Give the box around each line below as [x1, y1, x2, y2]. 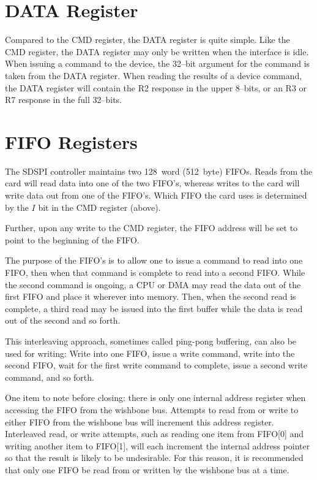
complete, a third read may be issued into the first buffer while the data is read [5, 302, 303, 314]
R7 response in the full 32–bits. [5, 93, 122, 106]
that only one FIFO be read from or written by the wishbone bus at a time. [5, 463, 289, 476]
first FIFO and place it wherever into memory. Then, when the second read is [5, 290, 296, 303]
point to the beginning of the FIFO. [5, 233, 140, 246]
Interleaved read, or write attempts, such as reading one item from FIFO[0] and [5, 427, 304, 440]
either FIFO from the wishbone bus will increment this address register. [5, 415, 274, 428]
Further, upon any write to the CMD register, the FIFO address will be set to [5, 221, 298, 234]
